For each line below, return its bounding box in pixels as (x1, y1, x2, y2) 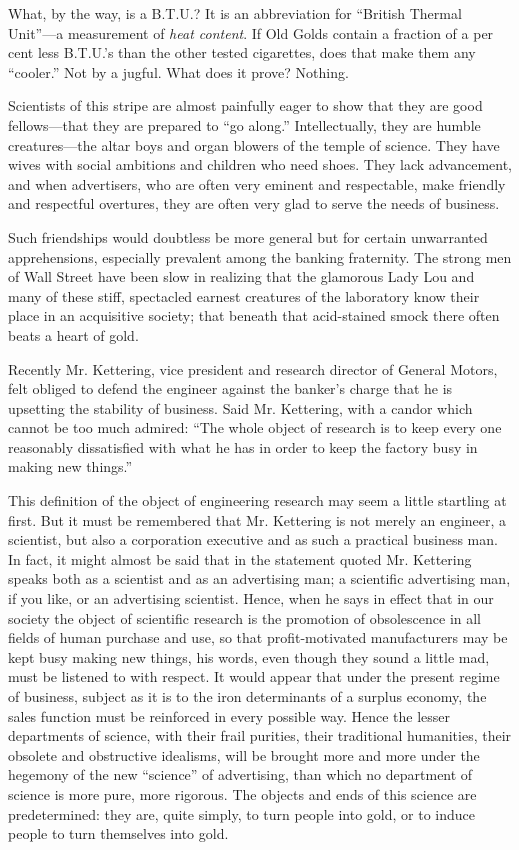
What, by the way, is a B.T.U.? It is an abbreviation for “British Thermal (8, 3, 462, 23)
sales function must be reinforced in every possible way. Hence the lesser (8, 705, 451, 726)
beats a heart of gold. (8, 324, 139, 345)
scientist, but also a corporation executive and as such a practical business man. (8, 529, 498, 550)
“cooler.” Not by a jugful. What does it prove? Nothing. (8, 61, 349, 82)
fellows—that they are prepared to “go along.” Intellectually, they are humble (8, 114, 481, 135)
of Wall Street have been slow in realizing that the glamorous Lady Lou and (8, 266, 475, 287)
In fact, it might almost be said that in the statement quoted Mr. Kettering (8, 548, 472, 569)
